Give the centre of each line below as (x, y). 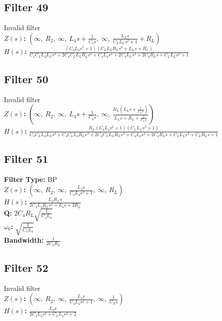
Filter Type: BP (31, 179)
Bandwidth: (24, 240)
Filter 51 (26, 158)
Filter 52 (26, 267)
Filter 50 (26, 79)
